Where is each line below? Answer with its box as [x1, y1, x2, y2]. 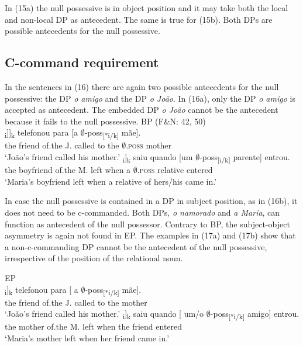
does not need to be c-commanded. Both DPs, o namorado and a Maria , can [5, 206, 280, 218]
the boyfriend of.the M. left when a [5, 164, 131, 176]
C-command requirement [5, 53, 159, 71]
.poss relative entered [137, 164, 213, 176]
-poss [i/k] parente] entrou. [199, 151, 290, 164]
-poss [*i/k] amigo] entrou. [210, 307, 299, 321]
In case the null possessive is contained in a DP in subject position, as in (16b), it [5, 195, 298, 207]
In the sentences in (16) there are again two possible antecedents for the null [5, 80, 279, 92]
